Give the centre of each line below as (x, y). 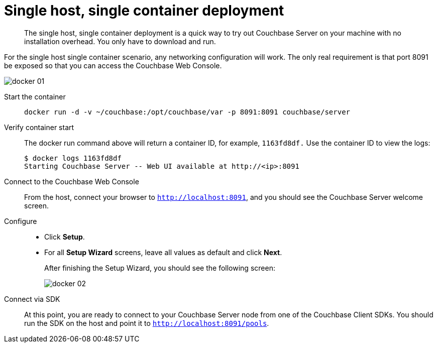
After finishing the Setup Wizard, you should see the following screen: (160, 268)
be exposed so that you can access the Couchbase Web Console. (113, 65)
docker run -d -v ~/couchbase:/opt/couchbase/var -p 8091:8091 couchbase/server (187, 112)
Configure (21, 221)
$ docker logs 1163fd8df (73, 158)
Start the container (35, 96)
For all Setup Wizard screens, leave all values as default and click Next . (163, 252)
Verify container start (39, 127)
